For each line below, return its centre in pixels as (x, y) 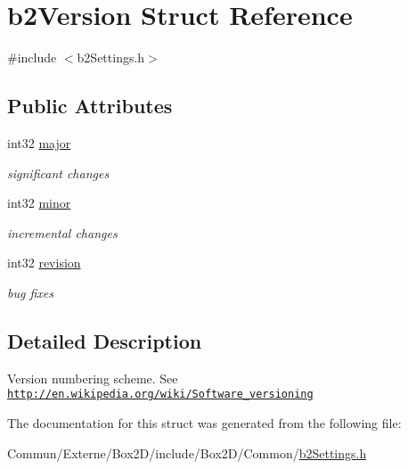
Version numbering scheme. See (93, 378)
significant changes (58, 173)
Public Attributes (90, 106)
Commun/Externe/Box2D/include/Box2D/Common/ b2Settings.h (187, 453)
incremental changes (62, 232)
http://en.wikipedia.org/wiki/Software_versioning (160, 395)
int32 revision (44, 263)
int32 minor (39, 203)
